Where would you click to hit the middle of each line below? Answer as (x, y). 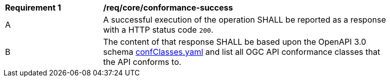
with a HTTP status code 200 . (158, 30)
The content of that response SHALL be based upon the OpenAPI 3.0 (235, 42)
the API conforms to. (142, 62)
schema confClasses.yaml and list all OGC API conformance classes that (242, 52)
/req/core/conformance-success (168, 8)
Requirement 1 (33, 8)
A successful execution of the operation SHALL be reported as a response (245, 20)
